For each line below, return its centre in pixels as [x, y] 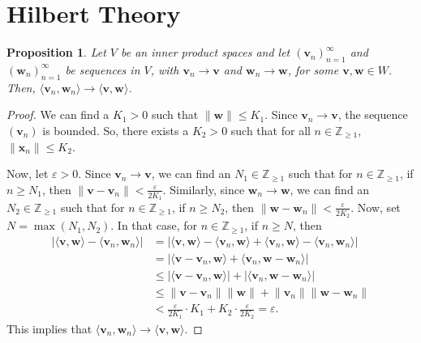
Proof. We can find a [58, 114]
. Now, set [376, 207]
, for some [313, 69]
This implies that [49, 328]
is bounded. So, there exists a [116, 130]
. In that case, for [154, 225]
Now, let [28, 174]
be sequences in [103, 69]
